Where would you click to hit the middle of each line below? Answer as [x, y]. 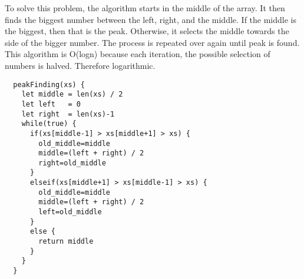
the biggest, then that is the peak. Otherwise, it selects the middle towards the [147, 31]
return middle [66, 242]
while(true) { [49, 124]
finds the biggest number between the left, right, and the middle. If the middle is [151, 19]
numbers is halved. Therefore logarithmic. [80, 65]
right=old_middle [72, 163]
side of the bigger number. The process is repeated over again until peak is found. [152, 42]
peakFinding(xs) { [49, 84]
